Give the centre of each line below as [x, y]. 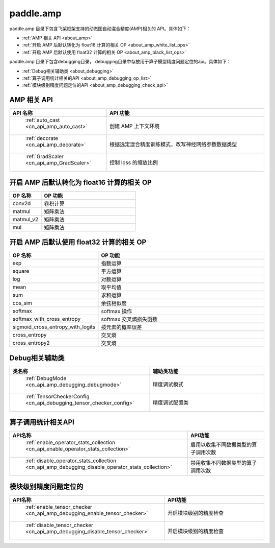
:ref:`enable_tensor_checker [59, 507]
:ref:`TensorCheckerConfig [57, 396]
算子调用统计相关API [42, 422]
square [21, 271]
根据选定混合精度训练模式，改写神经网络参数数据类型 [173, 145]
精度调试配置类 [170, 402]
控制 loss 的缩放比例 [134, 162]
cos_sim [22, 303]
